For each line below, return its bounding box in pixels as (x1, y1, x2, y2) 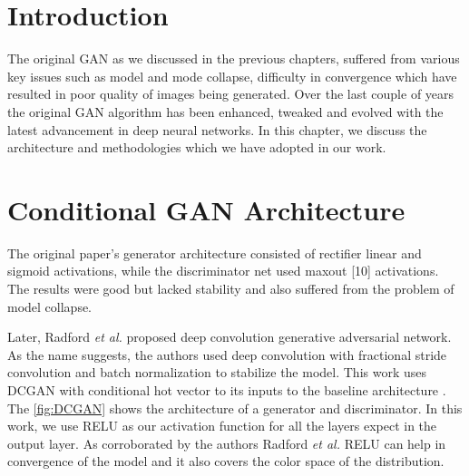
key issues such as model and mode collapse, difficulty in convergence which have (7, 66, 457, 85)
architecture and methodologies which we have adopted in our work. (7, 138, 386, 157)
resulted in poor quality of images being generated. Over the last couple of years (7, 84, 454, 103)
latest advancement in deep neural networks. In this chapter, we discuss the (7, 120, 427, 139)
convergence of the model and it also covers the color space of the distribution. (7, 452, 445, 471)
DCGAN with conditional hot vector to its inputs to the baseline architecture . (7, 380, 446, 399)
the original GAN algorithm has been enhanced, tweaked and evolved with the (7, 102, 444, 121)
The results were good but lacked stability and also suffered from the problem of (7, 279, 454, 297)
